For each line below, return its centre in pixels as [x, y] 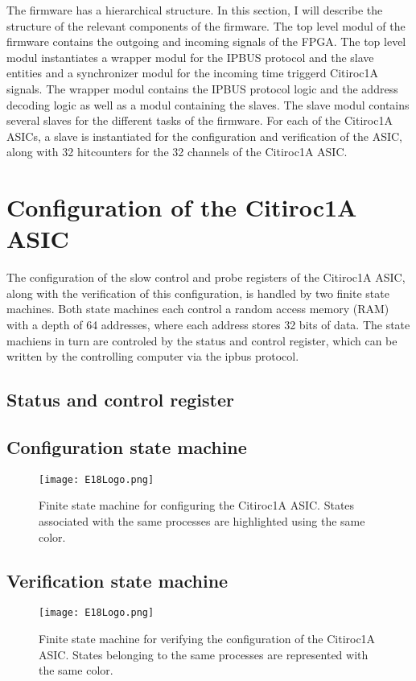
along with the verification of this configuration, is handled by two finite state [198, 293]
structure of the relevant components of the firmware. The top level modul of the [206, 25]
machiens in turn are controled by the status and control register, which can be [202, 340]
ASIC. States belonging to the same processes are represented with [204, 654]
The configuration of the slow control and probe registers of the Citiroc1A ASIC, [206, 277]
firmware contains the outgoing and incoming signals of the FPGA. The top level [206, 41]
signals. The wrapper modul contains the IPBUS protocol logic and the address [202, 88]
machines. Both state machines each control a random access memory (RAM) [198, 309]
